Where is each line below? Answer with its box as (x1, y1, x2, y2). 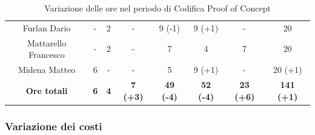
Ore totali (25, 84, 68, 96)
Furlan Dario (22, 21, 71, 34)
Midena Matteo (18, 63, 76, 76)
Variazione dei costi (5, 118, 102, 133)
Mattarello (27, 36, 67, 49)
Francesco (28, 48, 65, 61)
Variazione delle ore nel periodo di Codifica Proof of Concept (44, 2, 271, 14)
